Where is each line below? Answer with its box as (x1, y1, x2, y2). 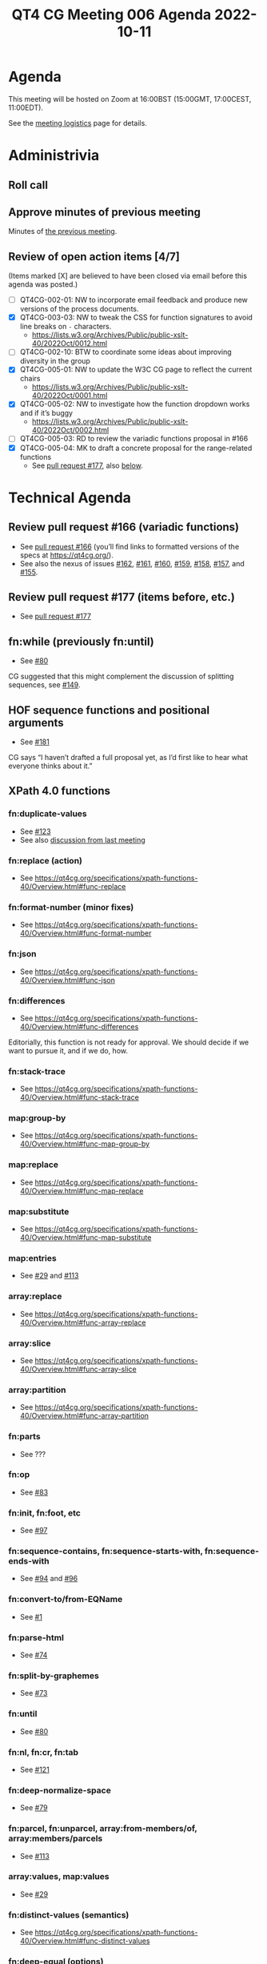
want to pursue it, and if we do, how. (8, 1045, 128, 1055)
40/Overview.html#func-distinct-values (19, 1936, 150, 1946)
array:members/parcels (8, 1833, 103, 1844)
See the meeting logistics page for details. (8, 118, 148, 127)
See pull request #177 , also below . (31, 461, 144, 470)
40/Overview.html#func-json (19, 975, 116, 984)
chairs (19, 374, 41, 384)
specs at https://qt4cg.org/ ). (19, 550, 114, 560)
